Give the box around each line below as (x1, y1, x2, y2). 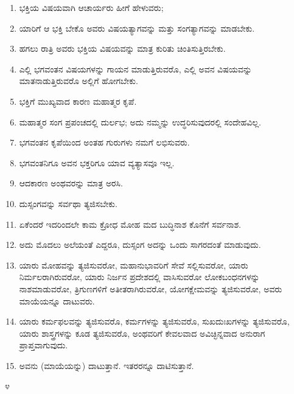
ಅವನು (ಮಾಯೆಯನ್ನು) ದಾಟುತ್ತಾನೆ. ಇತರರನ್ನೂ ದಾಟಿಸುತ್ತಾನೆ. (19, 359, 194, 371)
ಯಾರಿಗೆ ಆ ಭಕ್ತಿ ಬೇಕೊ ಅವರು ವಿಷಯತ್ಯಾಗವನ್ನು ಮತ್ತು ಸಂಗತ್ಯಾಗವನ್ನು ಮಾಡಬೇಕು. (19, 21, 255, 34)
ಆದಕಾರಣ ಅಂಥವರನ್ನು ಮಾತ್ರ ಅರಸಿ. (19, 177, 123, 189)
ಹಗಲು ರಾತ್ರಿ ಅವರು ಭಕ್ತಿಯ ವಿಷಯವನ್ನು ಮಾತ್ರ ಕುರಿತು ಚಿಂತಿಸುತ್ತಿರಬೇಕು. (19, 42, 226, 55)
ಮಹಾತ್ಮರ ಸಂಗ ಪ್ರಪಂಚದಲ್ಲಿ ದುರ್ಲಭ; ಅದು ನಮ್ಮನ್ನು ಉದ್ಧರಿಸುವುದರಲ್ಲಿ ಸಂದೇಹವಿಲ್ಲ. (19, 115, 261, 128)
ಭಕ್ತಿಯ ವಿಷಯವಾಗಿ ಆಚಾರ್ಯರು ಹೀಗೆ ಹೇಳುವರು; (19, 1, 164, 13)
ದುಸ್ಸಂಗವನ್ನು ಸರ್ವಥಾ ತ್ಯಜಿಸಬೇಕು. (19, 197, 117, 209)
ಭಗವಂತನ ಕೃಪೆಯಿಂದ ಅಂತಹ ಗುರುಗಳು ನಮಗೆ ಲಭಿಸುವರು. (19, 136, 190, 149)
